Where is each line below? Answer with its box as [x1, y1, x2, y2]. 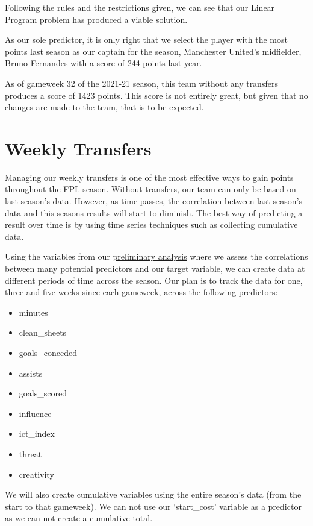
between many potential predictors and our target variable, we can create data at [5, 262, 305, 275]
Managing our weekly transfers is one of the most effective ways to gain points [5, 171, 294, 183]
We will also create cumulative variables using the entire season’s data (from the [5, 488, 302, 501]
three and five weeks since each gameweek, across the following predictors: [5, 286, 278, 298]
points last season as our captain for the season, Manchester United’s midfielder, [5, 45, 302, 57]
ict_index [19, 427, 55, 440]
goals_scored [19, 387, 67, 399]
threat [19, 447, 42, 460]
